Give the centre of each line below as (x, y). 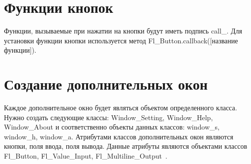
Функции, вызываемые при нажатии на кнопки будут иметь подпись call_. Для (123, 31)
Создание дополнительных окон (106, 84)
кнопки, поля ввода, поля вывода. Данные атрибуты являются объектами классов (126, 146)
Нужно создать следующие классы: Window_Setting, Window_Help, (109, 117)
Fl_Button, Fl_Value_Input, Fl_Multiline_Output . (86, 156)
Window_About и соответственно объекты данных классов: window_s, (112, 127)
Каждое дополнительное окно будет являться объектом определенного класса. (121, 108)
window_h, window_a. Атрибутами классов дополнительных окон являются (119, 136)
